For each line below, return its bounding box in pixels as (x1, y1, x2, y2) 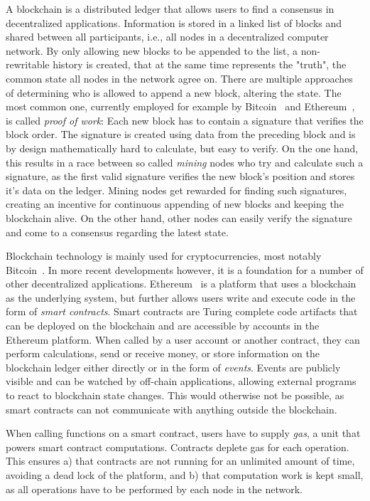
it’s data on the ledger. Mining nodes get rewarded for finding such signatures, (6, 182, 347, 197)
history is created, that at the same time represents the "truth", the (53, 57, 347, 72)
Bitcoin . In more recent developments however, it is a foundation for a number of (6, 262, 364, 277)
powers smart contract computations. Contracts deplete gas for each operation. (6, 439, 349, 454)
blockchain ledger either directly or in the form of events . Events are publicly (6, 359, 341, 374)
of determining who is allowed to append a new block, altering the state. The (6, 85, 342, 100)
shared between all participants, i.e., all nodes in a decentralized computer (6, 29, 329, 44)
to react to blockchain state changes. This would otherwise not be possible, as (6, 388, 344, 403)
